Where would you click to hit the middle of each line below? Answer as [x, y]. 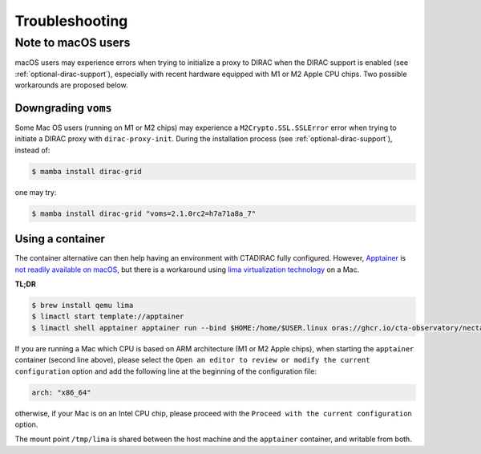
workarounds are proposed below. [71, 85]
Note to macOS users [73, 43]
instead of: [32, 150]
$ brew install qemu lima [83, 306]
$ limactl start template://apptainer [108, 316]
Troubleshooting [71, 21]
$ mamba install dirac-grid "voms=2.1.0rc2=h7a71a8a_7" [144, 213]
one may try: [36, 192]
